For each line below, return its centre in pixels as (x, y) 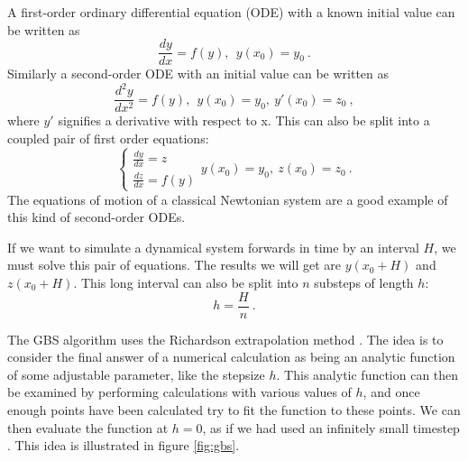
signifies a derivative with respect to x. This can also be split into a (244, 120)
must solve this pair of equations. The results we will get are (174, 265)
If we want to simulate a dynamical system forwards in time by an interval (213, 247)
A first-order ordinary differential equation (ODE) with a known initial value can (231, 12)
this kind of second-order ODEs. (96, 217)
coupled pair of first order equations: (108, 138)
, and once (391, 392)
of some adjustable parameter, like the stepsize (136, 374)
